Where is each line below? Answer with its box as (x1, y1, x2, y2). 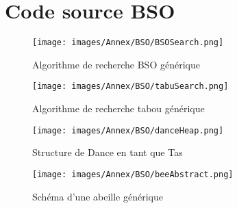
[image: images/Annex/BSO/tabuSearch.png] (32, 81, 229, 92)
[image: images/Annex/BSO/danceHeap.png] (32, 125, 224, 135)
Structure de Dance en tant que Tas (32, 145, 183, 159)
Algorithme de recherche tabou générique (32, 101, 205, 116)
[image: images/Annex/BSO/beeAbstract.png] (32, 169, 234, 179)
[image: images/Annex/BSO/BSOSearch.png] (32, 38, 224, 48)
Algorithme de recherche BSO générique (32, 57, 200, 71)
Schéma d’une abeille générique (32, 189, 163, 203)
